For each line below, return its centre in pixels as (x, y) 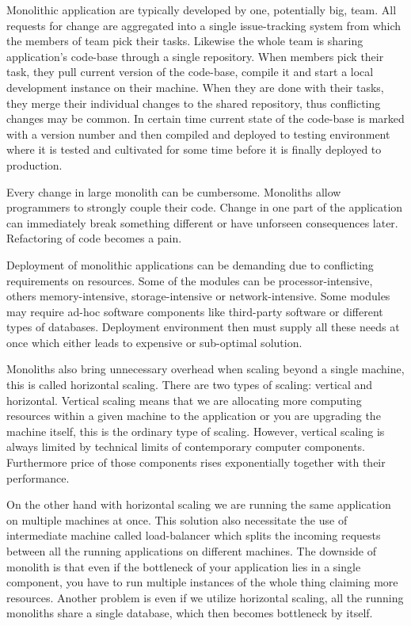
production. (34, 164)
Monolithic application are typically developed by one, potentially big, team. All (202, 10)
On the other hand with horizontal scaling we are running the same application (199, 504)
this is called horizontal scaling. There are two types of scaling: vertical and (190, 385)
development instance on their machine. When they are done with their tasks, (195, 87)
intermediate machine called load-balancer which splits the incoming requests (194, 535)
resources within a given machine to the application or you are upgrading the (194, 416)
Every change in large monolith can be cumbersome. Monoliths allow (174, 191)
